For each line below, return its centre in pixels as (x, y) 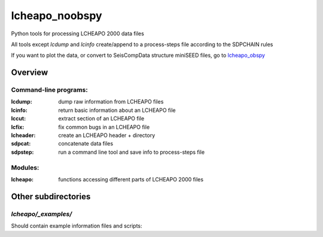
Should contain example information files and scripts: (77, 226)
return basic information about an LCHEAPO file (117, 110)
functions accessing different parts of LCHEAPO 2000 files (131, 179)
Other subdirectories (51, 197)
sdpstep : (22, 152)
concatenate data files (86, 144)
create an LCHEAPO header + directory (107, 135)
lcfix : (18, 127)
